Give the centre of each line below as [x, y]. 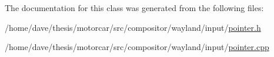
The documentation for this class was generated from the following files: [134, 8]
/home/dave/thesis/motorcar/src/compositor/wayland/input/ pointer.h [133, 27]
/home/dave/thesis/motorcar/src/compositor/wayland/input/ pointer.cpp [137, 47]
